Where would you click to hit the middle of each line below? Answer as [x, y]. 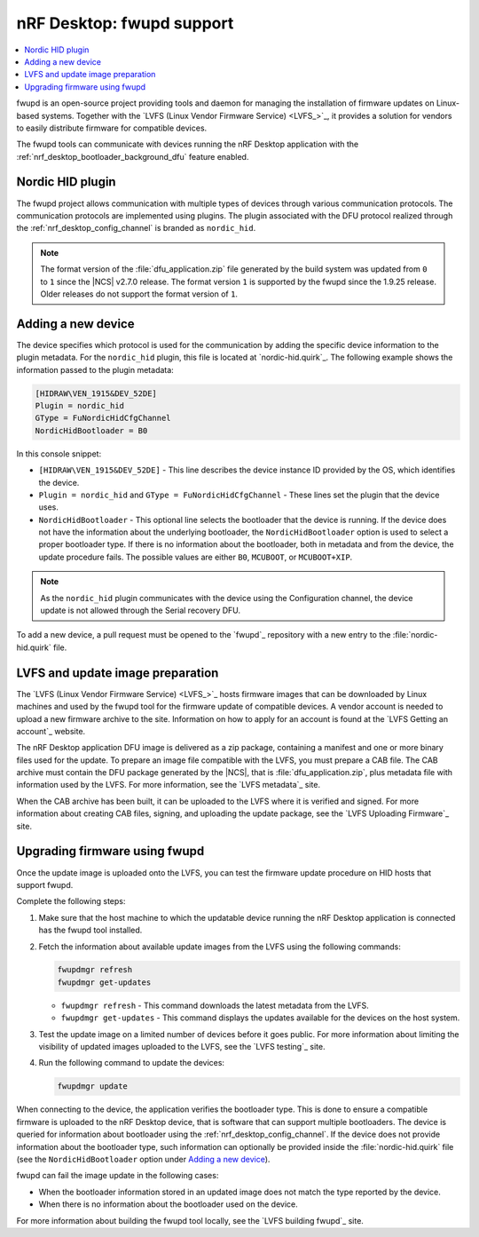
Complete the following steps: [71, 901]
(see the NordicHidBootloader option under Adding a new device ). [143, 1159]
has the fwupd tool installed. [90, 930]
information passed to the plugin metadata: [95, 369]
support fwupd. [45, 884]
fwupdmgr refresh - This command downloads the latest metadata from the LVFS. [215, 1005]
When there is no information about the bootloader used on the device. [169, 1204]
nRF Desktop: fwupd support [125, 23]
